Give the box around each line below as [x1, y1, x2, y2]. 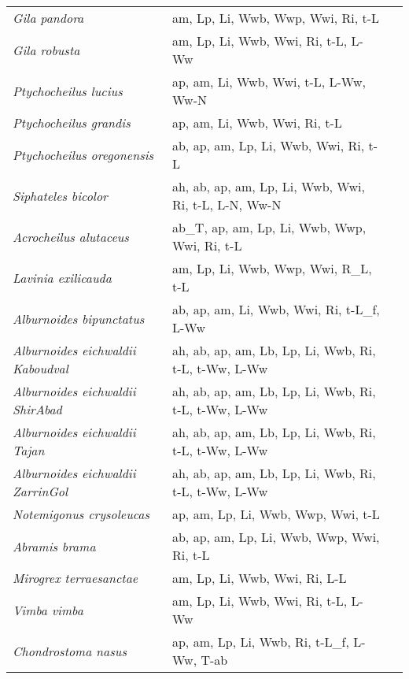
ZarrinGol [13, 482, 68, 500]
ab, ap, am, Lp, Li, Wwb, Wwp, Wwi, [171, 528, 380, 546]
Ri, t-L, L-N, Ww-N [171, 195, 282, 213]
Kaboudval [13, 359, 68, 377]
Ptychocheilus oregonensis [13, 145, 154, 164]
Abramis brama [13, 536, 96, 555]
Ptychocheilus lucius [13, 81, 123, 100]
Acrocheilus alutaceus [13, 227, 129, 246]
